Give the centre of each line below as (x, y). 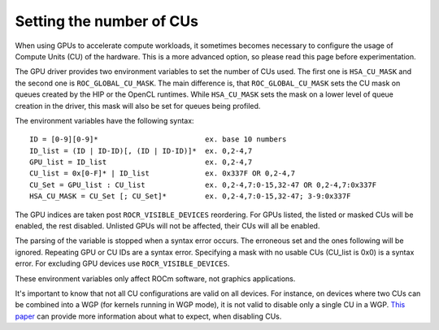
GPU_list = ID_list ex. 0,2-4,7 (141, 162)
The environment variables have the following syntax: (104, 120)
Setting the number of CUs (107, 21)
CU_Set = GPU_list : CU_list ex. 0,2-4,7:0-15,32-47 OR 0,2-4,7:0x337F (203, 185)
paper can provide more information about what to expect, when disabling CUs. (148, 316)
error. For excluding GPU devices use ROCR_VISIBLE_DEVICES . (122, 263)
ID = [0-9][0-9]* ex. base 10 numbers (158, 139)
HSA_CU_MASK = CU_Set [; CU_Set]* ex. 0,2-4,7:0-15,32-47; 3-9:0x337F (190, 196)
